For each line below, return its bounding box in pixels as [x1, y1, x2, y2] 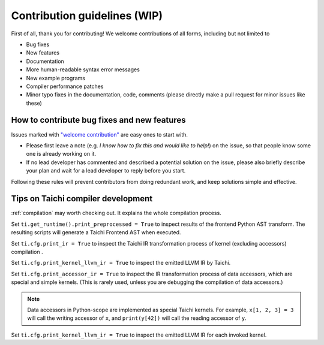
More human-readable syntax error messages [26, 66, 140, 73]
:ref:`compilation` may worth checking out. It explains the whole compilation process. [11, 210, 221, 217]
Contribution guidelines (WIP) [11, 9, 163, 22]
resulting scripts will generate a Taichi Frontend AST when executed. [11, 229, 181, 236]
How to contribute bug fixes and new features [11, 115, 186, 125]
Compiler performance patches [26, 83, 104, 90]
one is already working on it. [26, 150, 96, 158]
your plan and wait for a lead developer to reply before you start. [26, 167, 186, 174]
